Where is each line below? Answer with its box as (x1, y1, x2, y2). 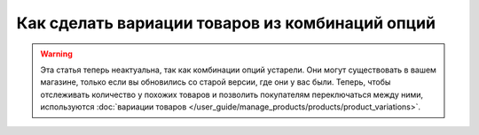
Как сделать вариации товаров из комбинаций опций (16, 13, 436, 33)
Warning (40, 49, 73, 59)
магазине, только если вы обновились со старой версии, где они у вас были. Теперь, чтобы (40, 77, 391, 87)
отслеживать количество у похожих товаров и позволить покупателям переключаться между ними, (40, 89, 424, 100)
